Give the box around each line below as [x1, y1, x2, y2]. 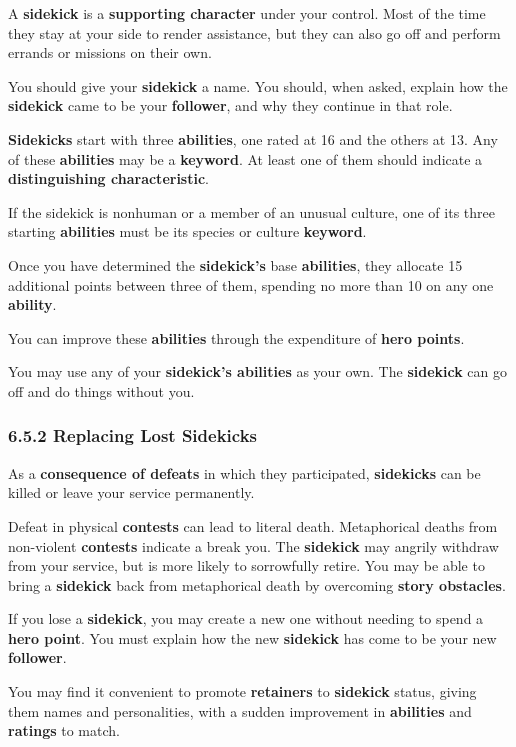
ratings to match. [8, 720, 120, 741]
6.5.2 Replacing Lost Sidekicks [8, 423, 258, 448]
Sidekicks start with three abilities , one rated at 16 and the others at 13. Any [8, 128, 498, 149]
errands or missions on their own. [8, 42, 212, 63]
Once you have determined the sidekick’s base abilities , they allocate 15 [8, 254, 463, 275]
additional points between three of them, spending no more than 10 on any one [8, 274, 494, 295]
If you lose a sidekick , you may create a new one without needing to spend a [8, 608, 484, 629]
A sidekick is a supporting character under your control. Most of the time [8, 3, 486, 23]
